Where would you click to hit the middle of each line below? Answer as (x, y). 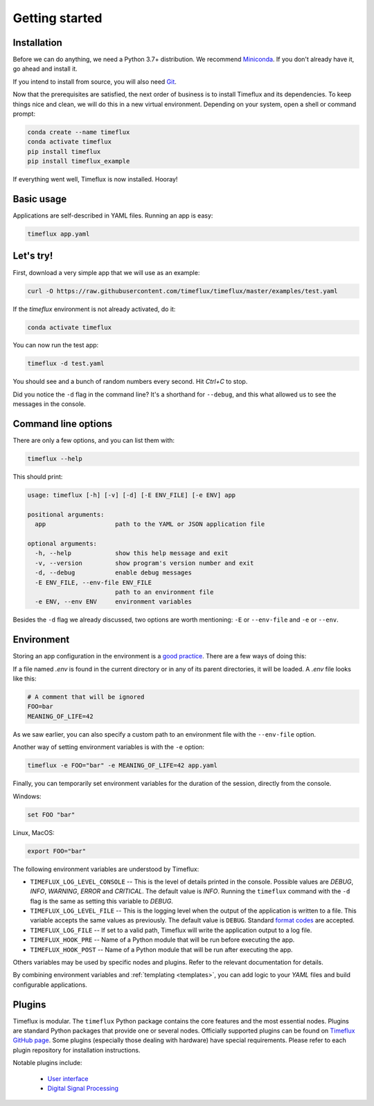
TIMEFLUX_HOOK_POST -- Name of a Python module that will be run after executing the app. (162, 949)
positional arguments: (66, 514)
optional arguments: (62, 544)
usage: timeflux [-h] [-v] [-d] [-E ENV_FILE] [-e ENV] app (132, 495)
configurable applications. (50, 985)
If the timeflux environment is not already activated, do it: (94, 309)
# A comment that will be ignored (86, 697)
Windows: (27, 796)
